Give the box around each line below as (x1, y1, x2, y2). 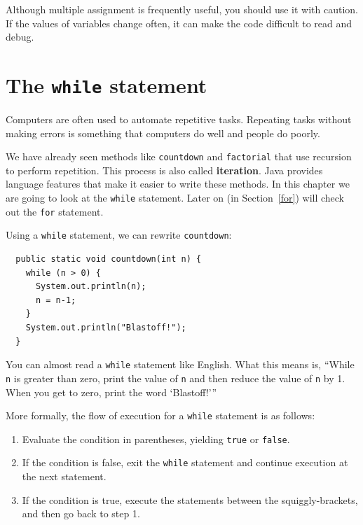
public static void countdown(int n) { (15, 254, 202, 265)
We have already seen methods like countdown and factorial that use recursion (6, 149, 352, 164)
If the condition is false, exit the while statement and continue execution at (22, 455, 348, 470)
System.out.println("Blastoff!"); (25, 323, 186, 332)
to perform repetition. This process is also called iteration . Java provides (6, 162, 323, 177)
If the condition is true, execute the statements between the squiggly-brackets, (22, 492, 358, 507)
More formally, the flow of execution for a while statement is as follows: (6, 408, 315, 423)
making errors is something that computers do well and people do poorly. (6, 125, 320, 140)
